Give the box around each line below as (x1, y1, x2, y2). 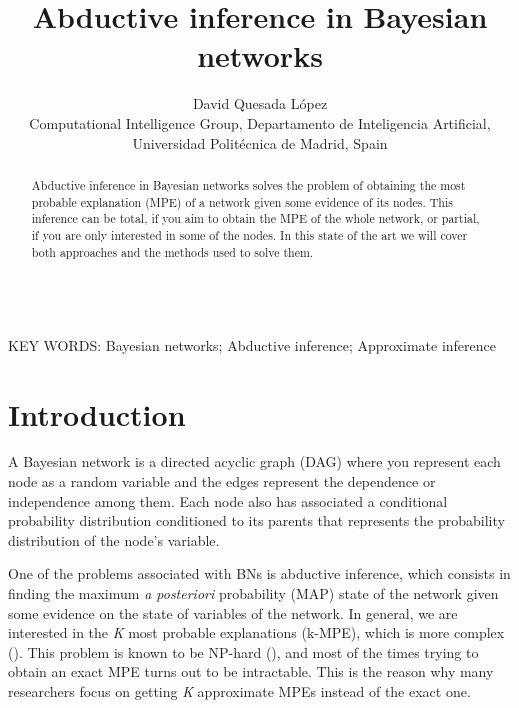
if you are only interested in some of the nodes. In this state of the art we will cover (31, 226, 468, 243)
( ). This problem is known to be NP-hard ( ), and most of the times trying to (8, 641, 479, 662)
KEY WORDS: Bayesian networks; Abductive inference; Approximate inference (8, 334, 496, 355)
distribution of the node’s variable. (8, 529, 220, 550)
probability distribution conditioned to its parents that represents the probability (8, 510, 505, 531)
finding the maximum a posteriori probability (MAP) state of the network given (8, 583, 499, 604)
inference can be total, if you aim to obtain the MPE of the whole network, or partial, (31, 210, 480, 227)
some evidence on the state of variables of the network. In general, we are (8, 602, 458, 623)
